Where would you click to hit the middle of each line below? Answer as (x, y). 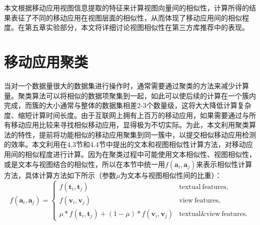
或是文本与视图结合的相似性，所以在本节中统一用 (84, 164)
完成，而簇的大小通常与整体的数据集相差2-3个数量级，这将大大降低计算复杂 (128, 105)
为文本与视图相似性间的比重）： (171, 175)
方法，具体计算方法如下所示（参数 (60, 175)
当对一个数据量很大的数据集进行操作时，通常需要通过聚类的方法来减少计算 (126, 85)
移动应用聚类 (46, 61)
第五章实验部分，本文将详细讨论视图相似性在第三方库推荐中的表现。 (137, 27)
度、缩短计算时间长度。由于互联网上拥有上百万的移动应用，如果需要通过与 (126, 115)
